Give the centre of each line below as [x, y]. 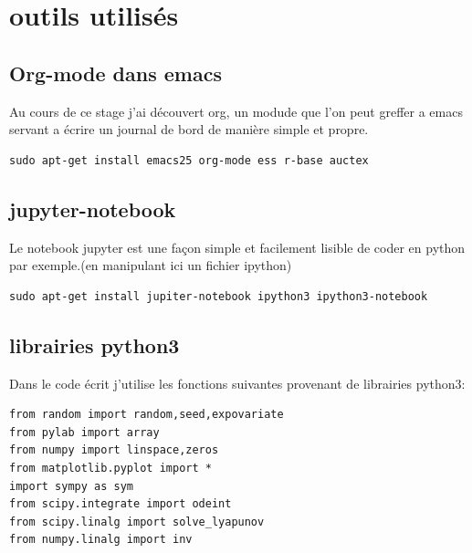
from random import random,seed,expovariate [147, 415]
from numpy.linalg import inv [101, 540]
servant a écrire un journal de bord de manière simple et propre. [189, 129]
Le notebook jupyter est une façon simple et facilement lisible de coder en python [237, 247]
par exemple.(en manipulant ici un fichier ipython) [151, 265]
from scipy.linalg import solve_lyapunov [137, 522]
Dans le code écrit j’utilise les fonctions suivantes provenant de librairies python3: [237, 383]
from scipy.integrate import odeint [121, 504]
